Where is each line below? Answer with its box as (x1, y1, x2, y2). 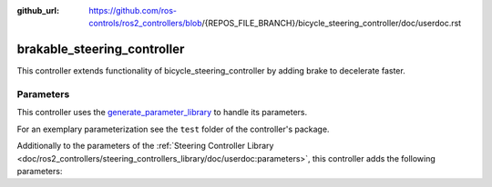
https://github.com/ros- (88, 5, 178, 15)
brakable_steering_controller (16, 42, 185, 57)
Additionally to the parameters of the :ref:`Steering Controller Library (16, 141, 274, 152)
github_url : (16, 5, 59, 15)
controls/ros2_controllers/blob (88, 18, 202, 29)
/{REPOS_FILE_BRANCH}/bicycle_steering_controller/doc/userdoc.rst (201, 18, 462, 29)
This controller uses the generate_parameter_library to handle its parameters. (16, 107, 308, 118)
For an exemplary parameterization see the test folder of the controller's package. (16, 123, 330, 134)
